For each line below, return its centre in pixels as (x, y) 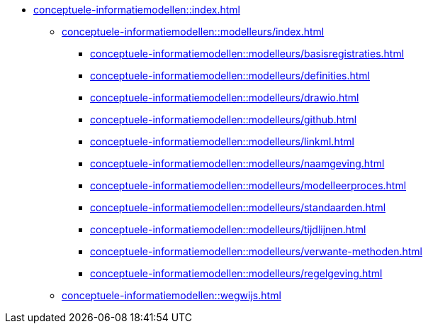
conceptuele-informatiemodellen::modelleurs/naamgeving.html (237, 163)
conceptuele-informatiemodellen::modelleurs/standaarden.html (238, 207)
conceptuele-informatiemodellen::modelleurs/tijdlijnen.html (228, 229)
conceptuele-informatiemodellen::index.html (137, 10)
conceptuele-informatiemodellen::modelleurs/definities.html (230, 76)
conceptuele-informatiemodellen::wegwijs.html (171, 295)
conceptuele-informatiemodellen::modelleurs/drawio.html (225, 97)
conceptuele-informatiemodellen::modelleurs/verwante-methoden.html (256, 251)
